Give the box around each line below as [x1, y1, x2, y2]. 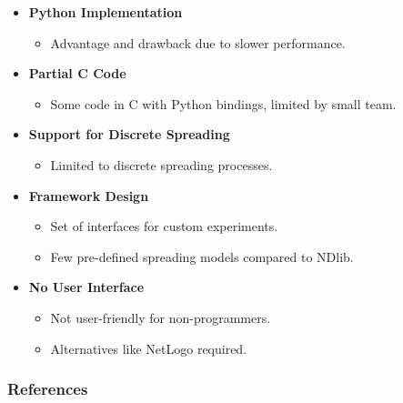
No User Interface [28, 277, 145, 297]
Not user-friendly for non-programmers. [50, 307, 271, 327]
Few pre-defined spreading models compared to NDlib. [50, 247, 354, 266]
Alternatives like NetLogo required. [50, 338, 247, 358]
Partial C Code [28, 64, 126, 83]
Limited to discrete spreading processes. [50, 155, 273, 174]
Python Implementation [28, 3, 183, 21]
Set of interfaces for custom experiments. [50, 217, 278, 236]
